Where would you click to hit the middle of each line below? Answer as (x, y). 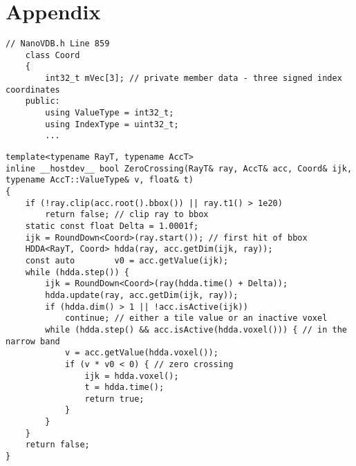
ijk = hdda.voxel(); (132, 376)
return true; (114, 399)
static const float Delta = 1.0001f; (112, 226)
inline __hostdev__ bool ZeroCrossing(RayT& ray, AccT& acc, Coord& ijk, (179, 168)
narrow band (33, 341)
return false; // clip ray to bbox (127, 215)
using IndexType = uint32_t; (112, 124)
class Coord (53, 55)
